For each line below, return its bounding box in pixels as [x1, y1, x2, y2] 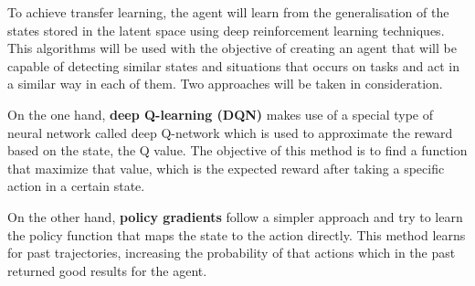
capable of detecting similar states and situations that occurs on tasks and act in [7, 56, 459, 75]
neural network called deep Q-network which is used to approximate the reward [7, 122, 453, 142]
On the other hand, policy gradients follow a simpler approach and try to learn [7, 207, 463, 226]
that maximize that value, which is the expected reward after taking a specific [7, 158, 445, 177]
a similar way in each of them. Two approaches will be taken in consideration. [7, 74, 443, 93]
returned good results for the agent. [7, 260, 207, 280]
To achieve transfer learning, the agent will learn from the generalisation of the [7, 3, 449, 21]
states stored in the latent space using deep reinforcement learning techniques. [7, 20, 445, 39]
